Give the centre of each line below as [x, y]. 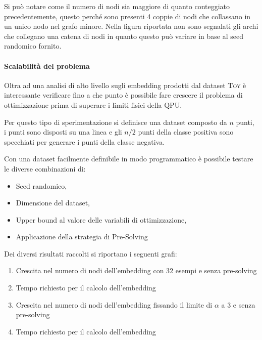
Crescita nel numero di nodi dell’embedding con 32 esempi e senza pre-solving [136, 270]
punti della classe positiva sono [186, 132]
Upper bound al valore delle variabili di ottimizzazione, [101, 219]
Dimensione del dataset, [53, 203]
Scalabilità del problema [47, 66]
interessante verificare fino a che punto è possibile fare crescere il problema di [123, 95]
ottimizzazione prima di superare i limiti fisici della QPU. [93, 104]
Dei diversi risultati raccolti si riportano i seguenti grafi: [91, 253]
